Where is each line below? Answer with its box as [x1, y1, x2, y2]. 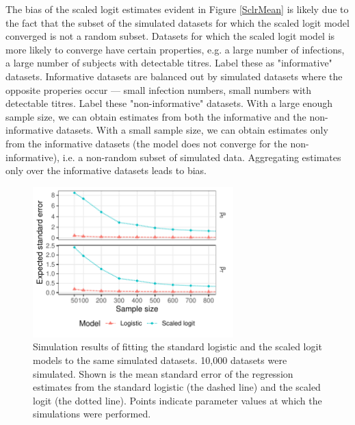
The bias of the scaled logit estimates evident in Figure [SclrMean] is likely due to [5, 2, 349, 16]
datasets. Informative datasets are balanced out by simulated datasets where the [5, 69, 343, 83]
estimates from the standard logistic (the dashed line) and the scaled [33, 380, 321, 394]
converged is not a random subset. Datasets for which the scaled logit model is [5, 29, 335, 43]
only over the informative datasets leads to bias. [5, 163, 207, 178]
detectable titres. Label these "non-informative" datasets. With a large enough [5, 96, 333, 110]
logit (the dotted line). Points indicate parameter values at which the [33, 393, 322, 407]
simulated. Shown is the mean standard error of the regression [33, 366, 293, 380]
